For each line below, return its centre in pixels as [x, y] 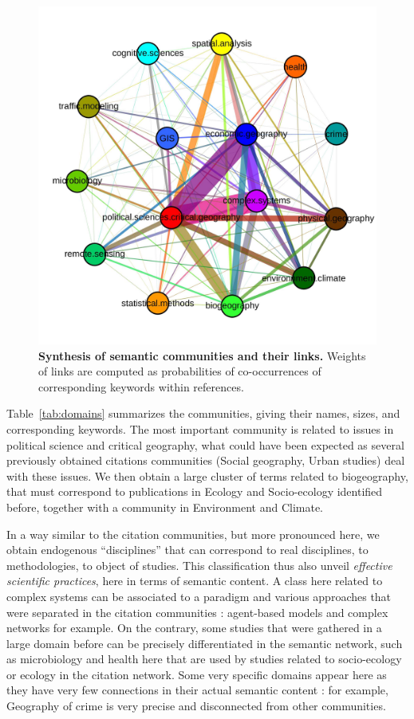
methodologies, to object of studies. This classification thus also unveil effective [199, 565]
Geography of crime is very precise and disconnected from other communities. [196, 706]
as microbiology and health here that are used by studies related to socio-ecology [204, 659]
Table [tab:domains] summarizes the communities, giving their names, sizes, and [203, 413]
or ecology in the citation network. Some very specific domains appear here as [197, 674]
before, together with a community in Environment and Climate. [165, 507]
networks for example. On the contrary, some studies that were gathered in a [194, 628]
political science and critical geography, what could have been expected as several [205, 444]
